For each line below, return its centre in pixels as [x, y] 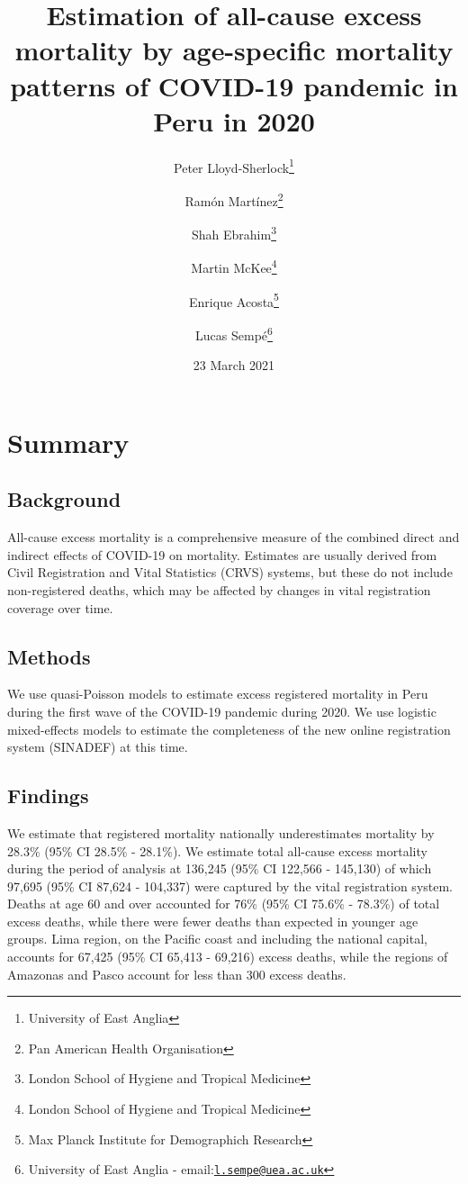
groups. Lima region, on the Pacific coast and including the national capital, [217, 939]
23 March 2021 [234, 365]
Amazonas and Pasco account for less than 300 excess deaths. [177, 974]
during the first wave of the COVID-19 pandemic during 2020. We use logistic [222, 711]
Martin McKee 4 [234, 267]
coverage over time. [60, 607]
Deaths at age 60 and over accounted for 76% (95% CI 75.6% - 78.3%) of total [224, 904]
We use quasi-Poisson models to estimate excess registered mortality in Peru [218, 694]
